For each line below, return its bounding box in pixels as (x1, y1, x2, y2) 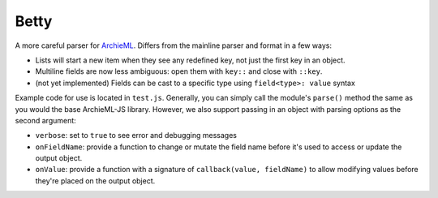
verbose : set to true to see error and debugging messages (35, 131, 238, 140)
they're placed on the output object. (35, 175, 156, 186)
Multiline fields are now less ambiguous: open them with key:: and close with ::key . (35, 67, 323, 76)
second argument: (15, 115, 76, 125)
